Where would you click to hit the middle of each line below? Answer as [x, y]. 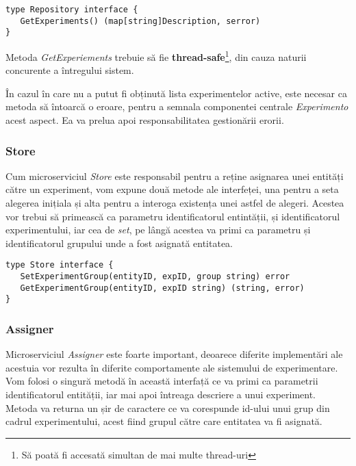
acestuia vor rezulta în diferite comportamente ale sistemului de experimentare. [172, 367]
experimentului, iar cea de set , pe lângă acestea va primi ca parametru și [158, 230]
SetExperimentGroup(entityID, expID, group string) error [155, 277]
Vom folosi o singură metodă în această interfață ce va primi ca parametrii [162, 381]
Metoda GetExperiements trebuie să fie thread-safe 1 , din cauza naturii [156, 55]
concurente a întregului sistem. [70, 70]
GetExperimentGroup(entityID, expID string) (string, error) [162, 288]
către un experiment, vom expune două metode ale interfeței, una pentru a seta [172, 189]
